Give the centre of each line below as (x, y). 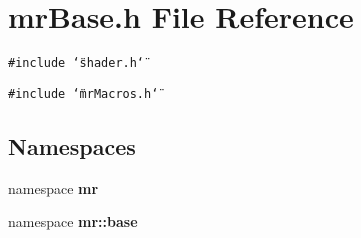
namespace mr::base (73, 221)
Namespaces (72, 145)
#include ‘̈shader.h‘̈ (76, 63)
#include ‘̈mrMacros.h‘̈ (83, 93)
